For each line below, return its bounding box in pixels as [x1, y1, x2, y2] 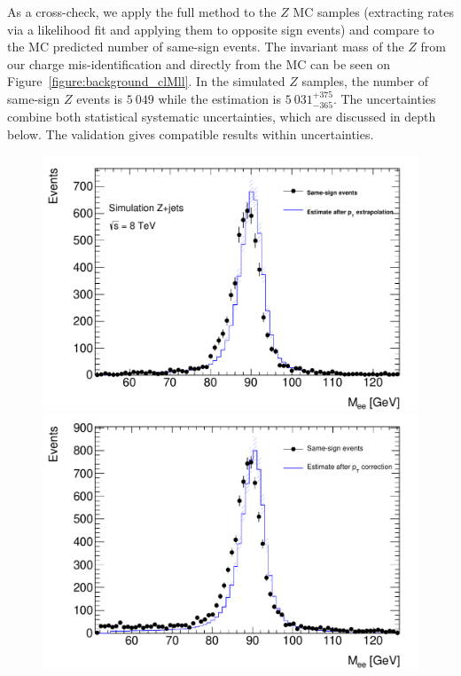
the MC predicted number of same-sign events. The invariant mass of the [7, 37, 404, 56]
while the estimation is [158, 89, 282, 107]
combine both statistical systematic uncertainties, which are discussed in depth [7, 107, 436, 126]
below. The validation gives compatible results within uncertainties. [7, 124, 374, 143]
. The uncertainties [332, 89, 436, 107]
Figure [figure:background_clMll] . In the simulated [7, 72, 285, 90]
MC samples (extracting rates [293, 3, 454, 20]
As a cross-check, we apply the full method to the [7, 3, 277, 20]
